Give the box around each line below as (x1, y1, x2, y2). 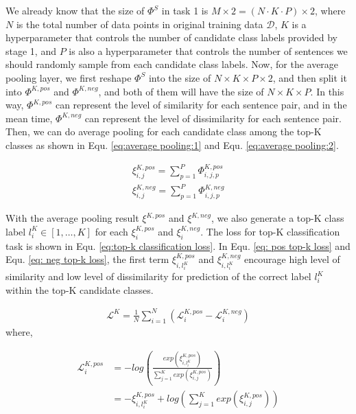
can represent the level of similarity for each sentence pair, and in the (55, 97, 347, 112)
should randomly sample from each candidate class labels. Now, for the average (5, 57, 339, 71)
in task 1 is (161, 3, 209, 17)
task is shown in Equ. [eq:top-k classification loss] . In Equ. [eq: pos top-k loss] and (5, 238, 351, 253)
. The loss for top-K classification (200, 224, 340, 238)
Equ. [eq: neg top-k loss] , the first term (5, 252, 169, 266)
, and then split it (272, 70, 347, 84)
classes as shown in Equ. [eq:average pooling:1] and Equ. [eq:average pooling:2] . (5, 137, 339, 152)
